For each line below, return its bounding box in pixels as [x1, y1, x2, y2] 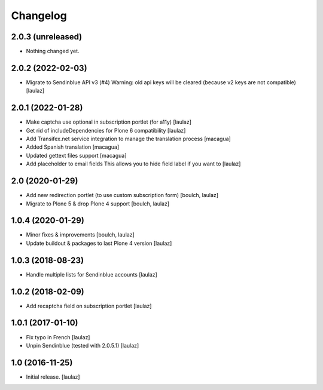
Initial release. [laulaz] [26, 373, 80, 380]
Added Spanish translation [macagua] [26, 143, 120, 151]
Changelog [11, 9, 67, 22]
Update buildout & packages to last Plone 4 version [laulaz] [26, 239, 172, 247]
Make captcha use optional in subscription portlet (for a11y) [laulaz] [26, 118, 191, 125]
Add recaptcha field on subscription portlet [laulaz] [26, 302, 152, 309]
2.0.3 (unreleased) [11, 32, 83, 42]
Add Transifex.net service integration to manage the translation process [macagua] [26, 135, 231, 143]
